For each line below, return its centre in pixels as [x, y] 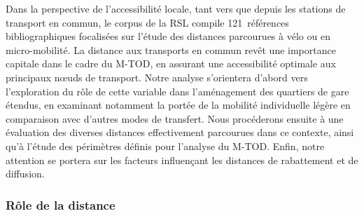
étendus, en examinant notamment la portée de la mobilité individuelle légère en [178, 105]
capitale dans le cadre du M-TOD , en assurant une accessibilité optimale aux [171, 63]
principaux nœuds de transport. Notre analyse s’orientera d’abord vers [157, 77]
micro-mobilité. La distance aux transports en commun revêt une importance [171, 49]
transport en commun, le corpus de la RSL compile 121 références [147, 22]
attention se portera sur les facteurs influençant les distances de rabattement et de [182, 160]
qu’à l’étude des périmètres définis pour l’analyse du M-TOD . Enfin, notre [165, 146]
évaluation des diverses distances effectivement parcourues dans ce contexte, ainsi [180, 132]
